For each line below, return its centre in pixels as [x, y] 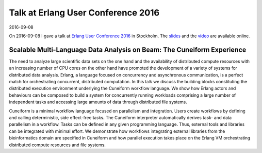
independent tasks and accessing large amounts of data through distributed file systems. [98, 102]
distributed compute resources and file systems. [57, 145]
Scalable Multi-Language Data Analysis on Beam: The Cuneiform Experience [128, 50]
